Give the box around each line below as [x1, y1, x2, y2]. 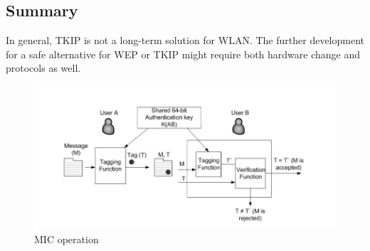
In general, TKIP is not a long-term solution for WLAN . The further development [6, 33, 365, 48]
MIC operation [34, 231, 99, 246]
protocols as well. [6, 60, 81, 75]
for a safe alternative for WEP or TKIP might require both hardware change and [6, 46, 361, 61]
